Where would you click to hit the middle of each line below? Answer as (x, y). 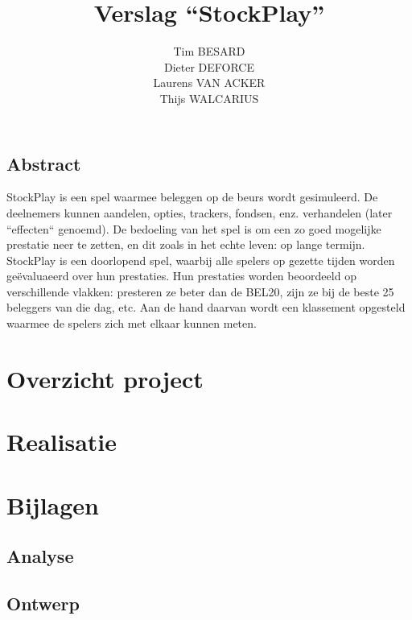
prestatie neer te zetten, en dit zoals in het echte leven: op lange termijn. (186, 244)
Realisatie (62, 442)
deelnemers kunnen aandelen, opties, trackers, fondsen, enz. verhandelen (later (200, 212)
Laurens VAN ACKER (209, 83)
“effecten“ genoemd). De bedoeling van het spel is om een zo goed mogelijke (194, 228)
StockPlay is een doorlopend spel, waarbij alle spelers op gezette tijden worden (201, 260)
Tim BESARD (209, 51)
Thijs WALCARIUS (209, 98)
